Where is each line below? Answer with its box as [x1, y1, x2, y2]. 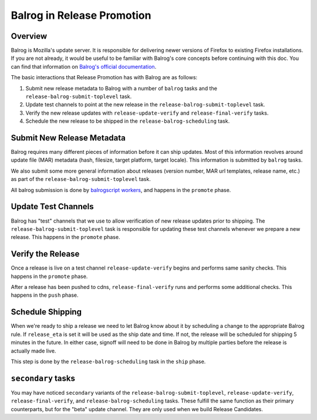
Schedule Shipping [11, 307, 82, 317]
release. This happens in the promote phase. [11, 234, 120, 241]
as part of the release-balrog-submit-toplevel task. [11, 176, 151, 183]
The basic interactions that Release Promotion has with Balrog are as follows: [11, 74, 198, 81]
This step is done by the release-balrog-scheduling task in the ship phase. [11, 358, 206, 365]
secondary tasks [11, 373, 76, 383]
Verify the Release [11, 249, 80, 259]
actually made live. [11, 347, 56, 354]
